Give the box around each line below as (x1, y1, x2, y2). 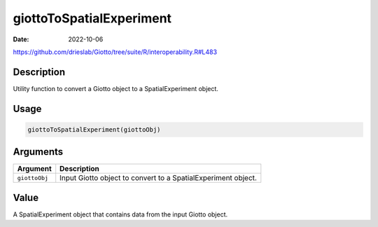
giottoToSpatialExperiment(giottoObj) (27, 125, 161, 133)
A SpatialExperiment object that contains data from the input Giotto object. (13, 210, 228, 219)
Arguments (13, 146, 64, 158)
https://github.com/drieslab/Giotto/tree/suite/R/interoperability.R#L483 (13, 48, 217, 56)
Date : (13, 35, 29, 43)
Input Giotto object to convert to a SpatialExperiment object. (59, 173, 257, 183)
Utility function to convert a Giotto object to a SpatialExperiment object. (13, 84, 218, 92)
